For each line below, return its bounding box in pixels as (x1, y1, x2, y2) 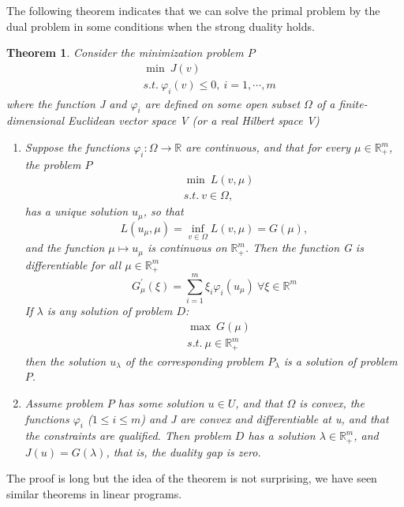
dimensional (6, 112, 64, 129)
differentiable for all (24, 256, 122, 272)
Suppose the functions (24, 139, 130, 156)
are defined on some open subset (144, 95, 301, 111)
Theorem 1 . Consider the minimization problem (6, 44, 244, 61)
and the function (24, 239, 105, 256)
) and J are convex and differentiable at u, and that (140, 410, 389, 426)
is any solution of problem (47, 302, 173, 319)
